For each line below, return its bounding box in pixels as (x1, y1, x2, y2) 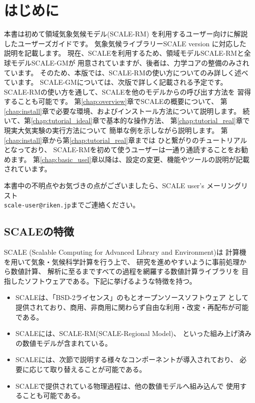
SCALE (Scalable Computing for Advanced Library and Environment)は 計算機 (4, 247, 246, 257)
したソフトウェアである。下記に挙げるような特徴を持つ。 (10, 275, 197, 286)
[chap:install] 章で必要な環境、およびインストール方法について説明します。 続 (4, 105, 250, 116)
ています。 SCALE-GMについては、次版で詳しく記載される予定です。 (4, 77, 227, 87)
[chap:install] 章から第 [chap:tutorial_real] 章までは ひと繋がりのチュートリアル (4, 134, 247, 145)
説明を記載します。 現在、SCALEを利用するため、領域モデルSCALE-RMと (4, 48, 244, 58)
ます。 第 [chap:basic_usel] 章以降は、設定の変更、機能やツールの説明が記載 (10, 154, 250, 164)
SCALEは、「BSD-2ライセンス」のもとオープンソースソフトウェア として (15, 292, 249, 302)
